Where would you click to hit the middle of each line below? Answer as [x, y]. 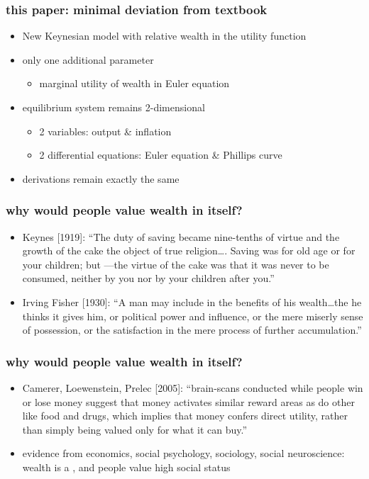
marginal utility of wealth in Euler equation [134, 83]
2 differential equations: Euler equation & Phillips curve [161, 155]
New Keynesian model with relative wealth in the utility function [164, 36]
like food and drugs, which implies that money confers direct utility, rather [185, 416]
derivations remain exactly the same [101, 178]
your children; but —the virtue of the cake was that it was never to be [176, 264]
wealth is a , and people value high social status [126, 467]
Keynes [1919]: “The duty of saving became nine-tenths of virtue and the [181, 236]
